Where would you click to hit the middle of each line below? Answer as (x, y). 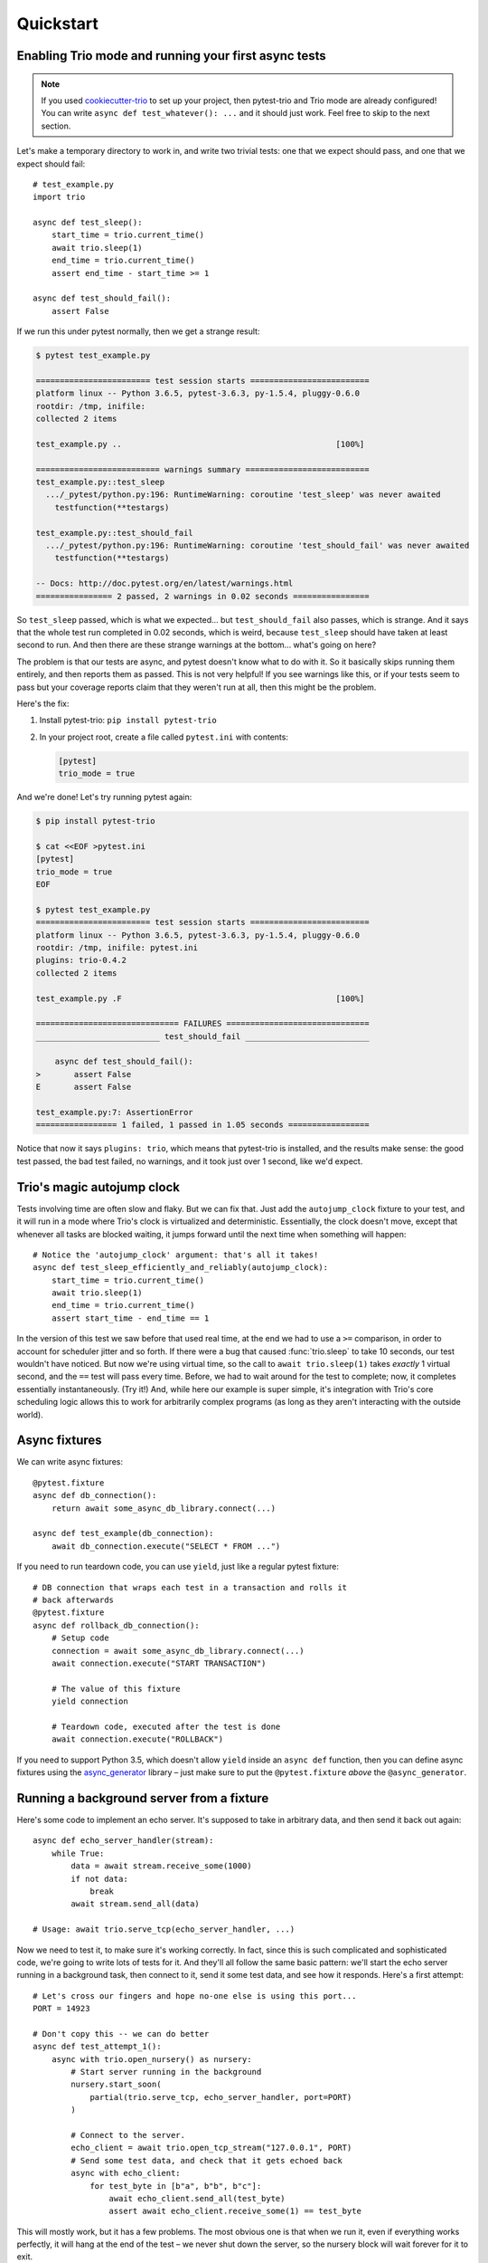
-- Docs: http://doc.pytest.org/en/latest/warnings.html (164, 583)
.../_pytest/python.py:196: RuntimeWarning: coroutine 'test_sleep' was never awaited (244, 495)
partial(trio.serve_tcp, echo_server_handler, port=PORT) (221, 2097)
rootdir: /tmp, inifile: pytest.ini (117, 947)
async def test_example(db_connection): (123, 1533)
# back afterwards (74, 1600)
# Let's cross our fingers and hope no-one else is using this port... (195, 1996)
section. (56, 126)
